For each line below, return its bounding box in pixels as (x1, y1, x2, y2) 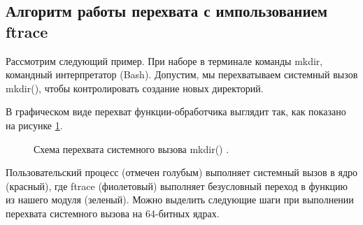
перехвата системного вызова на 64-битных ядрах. (6, 205, 220, 220)
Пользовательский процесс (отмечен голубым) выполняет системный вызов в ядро (6, 165, 358, 180)
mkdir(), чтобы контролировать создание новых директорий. (6, 80, 264, 95)
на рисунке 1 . (6, 117, 63, 132)
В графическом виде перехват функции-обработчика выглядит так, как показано (6, 104, 346, 119)
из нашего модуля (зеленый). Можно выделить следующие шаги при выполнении (6, 192, 354, 207)
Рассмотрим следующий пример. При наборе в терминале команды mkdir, (6, 53, 323, 68)
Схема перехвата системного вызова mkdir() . (34, 141, 229, 156)
